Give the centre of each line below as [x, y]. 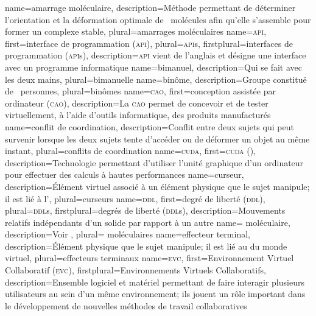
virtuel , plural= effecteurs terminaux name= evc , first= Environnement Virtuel [149, 258]
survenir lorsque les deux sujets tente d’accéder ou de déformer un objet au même [157, 139]
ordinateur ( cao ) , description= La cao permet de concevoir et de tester [137, 103]
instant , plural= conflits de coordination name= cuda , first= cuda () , [130, 151]
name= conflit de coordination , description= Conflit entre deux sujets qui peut [149, 126]
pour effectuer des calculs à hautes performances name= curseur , [125, 174]
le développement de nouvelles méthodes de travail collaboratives [126, 305]
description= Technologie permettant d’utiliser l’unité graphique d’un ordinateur [154, 162]
